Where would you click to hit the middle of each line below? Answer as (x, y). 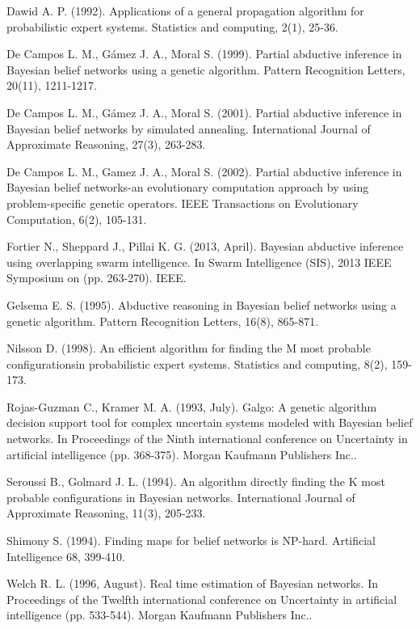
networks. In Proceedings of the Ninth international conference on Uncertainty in (207, 439)
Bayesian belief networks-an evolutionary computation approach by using (188, 187)
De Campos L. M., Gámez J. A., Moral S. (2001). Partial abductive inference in (204, 112)
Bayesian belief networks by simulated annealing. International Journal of (189, 128)
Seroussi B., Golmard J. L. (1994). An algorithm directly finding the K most (196, 481)
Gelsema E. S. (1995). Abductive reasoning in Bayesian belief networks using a (202, 304)
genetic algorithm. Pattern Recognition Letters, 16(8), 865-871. (163, 321)
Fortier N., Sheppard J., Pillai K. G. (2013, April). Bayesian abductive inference (205, 246)
